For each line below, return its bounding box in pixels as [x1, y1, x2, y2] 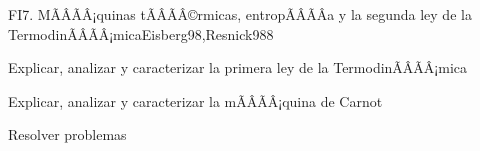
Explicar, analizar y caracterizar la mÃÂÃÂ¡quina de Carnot [8, 90, 383, 111]
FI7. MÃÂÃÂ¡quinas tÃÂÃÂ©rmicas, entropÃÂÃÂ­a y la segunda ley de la [8, 4, 472, 24]
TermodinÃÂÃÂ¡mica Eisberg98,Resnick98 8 [8, 23, 274, 44]
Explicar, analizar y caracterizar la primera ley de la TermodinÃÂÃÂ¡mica [8, 57, 468, 78]
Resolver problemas [8, 124, 127, 145]
